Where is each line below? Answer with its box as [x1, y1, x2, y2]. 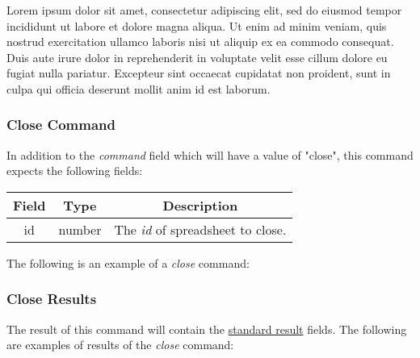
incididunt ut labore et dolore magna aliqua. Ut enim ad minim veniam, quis [6, 17, 387, 34]
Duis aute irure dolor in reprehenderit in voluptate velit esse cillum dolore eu [6, 48, 388, 65]
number [58, 219, 102, 239]
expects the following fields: [6, 162, 143, 179]
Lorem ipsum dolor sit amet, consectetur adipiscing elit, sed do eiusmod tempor [6, 2, 402, 18]
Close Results [6, 289, 97, 309]
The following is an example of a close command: [6, 254, 250, 271]
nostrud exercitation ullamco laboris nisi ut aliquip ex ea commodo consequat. [6, 33, 394, 50]
